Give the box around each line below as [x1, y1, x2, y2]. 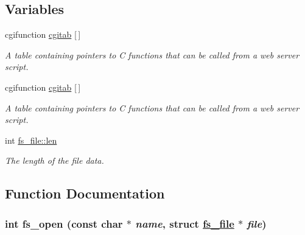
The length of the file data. [5, 154, 104, 167]
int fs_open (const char [5, 216, 123, 231]
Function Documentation [5, 184, 165, 203]
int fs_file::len [5, 133, 57, 146]
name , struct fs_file [135, 216, 234, 231]
